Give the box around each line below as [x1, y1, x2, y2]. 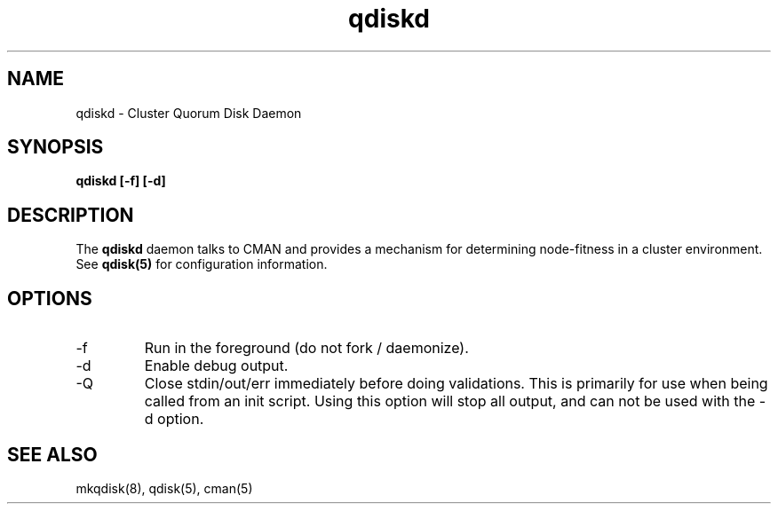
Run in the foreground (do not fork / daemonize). [144, 339, 469, 358]
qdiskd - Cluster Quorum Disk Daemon [75, 105, 302, 121]
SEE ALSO [7, 443, 98, 466]
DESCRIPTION [7, 203, 134, 226]
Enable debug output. [144, 357, 289, 375]
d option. [144, 410, 204, 428]
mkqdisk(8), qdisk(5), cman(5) [75, 480, 253, 496]
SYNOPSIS [7, 136, 104, 159]
